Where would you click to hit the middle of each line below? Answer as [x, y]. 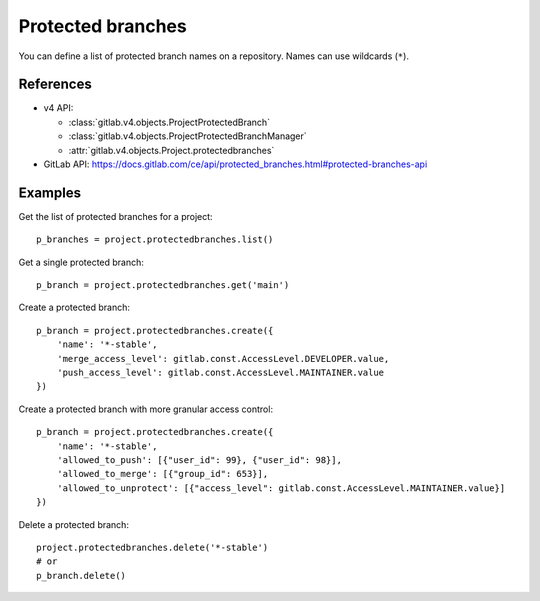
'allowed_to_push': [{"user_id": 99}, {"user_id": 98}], [199, 460]
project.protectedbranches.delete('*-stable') [152, 547]
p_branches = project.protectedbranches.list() [155, 239]
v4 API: [58, 108]
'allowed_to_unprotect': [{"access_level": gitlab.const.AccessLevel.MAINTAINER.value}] [281, 488]
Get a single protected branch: [81, 262]
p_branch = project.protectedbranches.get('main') [163, 285]
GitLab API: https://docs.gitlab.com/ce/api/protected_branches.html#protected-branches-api [235, 164]
